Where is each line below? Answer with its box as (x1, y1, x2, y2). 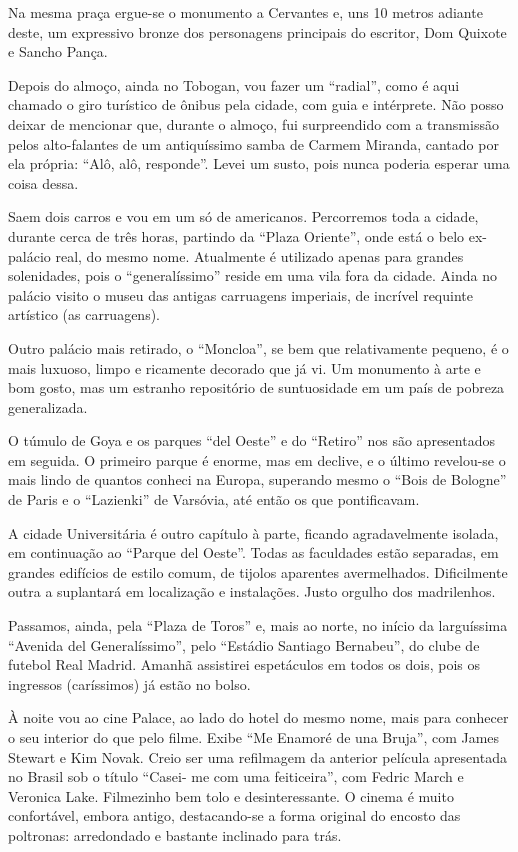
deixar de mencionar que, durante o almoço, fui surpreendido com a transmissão (8, 113, 499, 134)
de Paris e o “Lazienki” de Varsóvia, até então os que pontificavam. (8, 489, 420, 510)
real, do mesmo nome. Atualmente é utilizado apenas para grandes (55, 245, 464, 266)
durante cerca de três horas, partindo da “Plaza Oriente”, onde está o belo (8, 225, 465, 246)
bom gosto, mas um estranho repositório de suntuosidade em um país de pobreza (8, 377, 505, 398)
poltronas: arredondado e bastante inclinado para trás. (8, 824, 342, 845)
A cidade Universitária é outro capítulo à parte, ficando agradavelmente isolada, (8, 522, 499, 543)
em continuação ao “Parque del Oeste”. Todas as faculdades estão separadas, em (8, 542, 499, 563)
